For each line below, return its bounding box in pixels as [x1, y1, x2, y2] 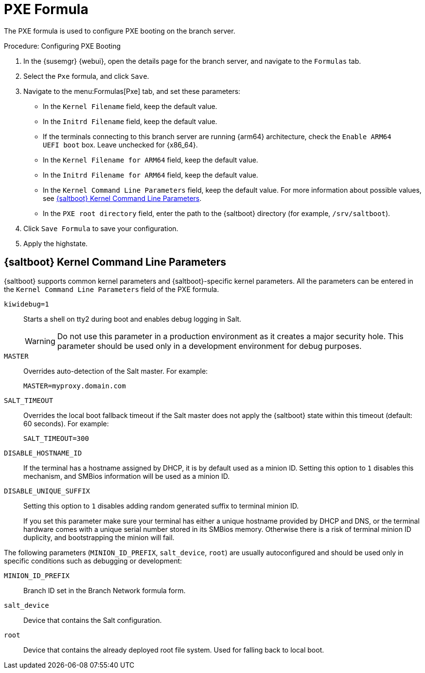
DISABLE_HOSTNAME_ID [4, 449, 82, 457]
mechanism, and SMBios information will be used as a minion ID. [23, 472, 230, 480]
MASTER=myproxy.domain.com [23, 382, 126, 390]
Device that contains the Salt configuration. [23, 616, 162, 624]
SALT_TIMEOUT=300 [23, 434, 89, 442]
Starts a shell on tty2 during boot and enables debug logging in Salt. [23, 314, 242, 323]
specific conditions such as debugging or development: [4, 556, 182, 565]
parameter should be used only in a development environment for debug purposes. [57, 341, 362, 351]
